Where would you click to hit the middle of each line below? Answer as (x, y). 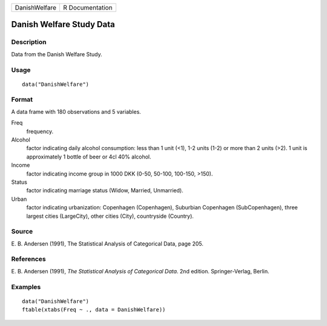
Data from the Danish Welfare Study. (57, 54)
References (28, 259)
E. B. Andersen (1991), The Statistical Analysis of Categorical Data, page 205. (107, 243)
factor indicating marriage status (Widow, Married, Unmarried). (105, 191)
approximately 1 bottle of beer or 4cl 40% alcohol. (89, 157)
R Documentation (88, 8)
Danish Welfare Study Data (63, 24)
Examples (26, 287)
